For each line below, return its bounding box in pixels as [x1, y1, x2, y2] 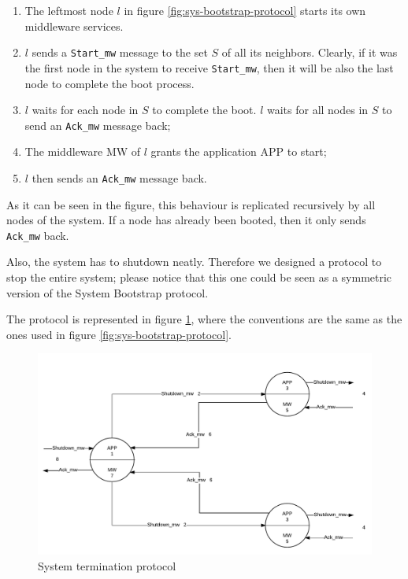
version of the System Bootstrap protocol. [6, 284, 209, 301]
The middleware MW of [24, 143, 141, 160]
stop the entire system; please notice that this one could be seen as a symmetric [6, 269, 392, 286]
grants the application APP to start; [150, 143, 327, 160]
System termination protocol [38, 557, 176, 573]
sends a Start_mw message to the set [32, 44, 208, 61]
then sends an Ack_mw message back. [32, 169, 207, 186]
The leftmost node [24, 2, 113, 18]
